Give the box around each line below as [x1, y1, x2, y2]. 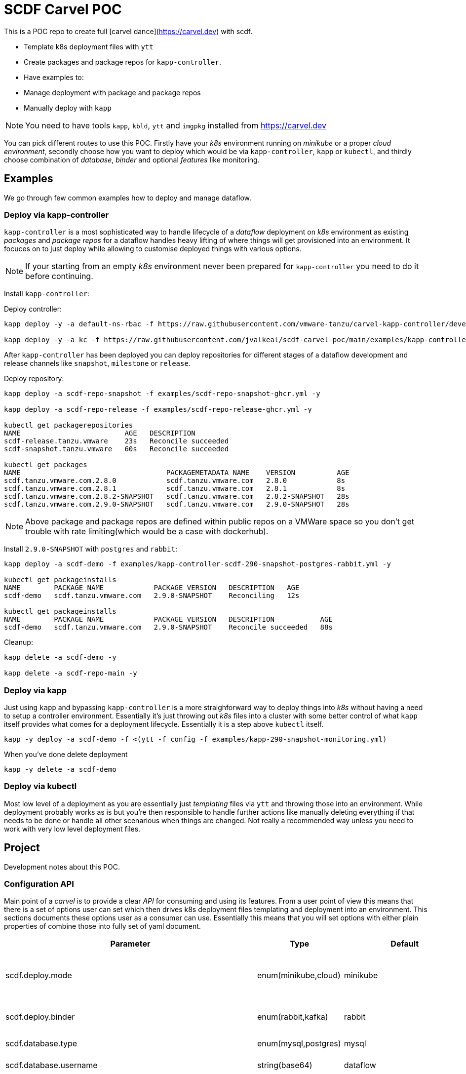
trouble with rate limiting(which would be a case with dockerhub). [25, 526, 269, 537]
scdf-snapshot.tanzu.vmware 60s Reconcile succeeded [4, 445, 229, 453]
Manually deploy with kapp [24, 103, 112, 112]
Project [4, 841, 40, 854]
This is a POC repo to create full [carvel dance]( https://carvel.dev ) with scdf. [4, 27, 253, 36]
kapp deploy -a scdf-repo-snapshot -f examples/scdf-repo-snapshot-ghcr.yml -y [4, 390, 320, 398]
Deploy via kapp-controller [4, 209, 109, 220]
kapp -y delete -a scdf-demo [4, 765, 116, 774]
